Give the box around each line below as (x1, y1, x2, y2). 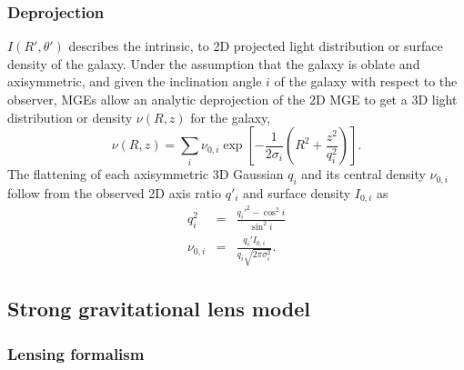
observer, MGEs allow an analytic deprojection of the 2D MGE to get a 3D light (7, 90, 458, 108)
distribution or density (7, 107, 133, 126)
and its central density (301, 165, 426, 184)
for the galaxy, (190, 107, 271, 126)
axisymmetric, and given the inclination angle (7, 72, 262, 91)
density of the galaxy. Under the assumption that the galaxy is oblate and (7, 54, 420, 73)
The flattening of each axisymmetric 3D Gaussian (7, 165, 284, 184)
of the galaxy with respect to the (274, 72, 458, 91)
